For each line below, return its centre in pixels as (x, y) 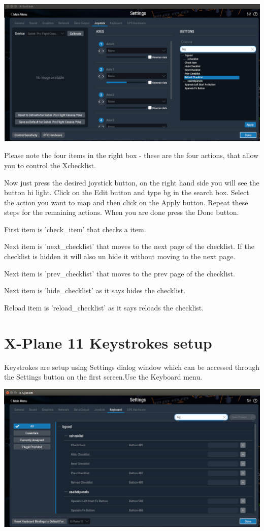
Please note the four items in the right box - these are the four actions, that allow (131, 155)
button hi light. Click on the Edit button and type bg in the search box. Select (127, 192)
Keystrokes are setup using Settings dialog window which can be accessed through (132, 367)
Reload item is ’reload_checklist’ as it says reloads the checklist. (104, 307)
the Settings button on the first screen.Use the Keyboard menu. (103, 377)
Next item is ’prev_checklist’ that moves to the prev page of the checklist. (120, 273)
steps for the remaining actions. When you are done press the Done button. (122, 212)
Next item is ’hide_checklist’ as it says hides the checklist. (95, 290)
